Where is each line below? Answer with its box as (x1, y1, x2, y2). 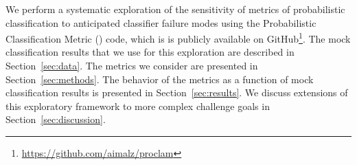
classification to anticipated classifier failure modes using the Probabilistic (5, 15, 316, 30)
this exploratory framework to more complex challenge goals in (5, 98, 270, 113)
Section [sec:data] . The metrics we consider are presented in (5, 58, 258, 73)
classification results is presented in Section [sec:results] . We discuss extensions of (5, 85, 348, 100)
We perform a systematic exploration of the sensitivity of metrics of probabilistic (5, 2, 345, 16)
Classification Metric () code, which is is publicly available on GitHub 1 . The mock (5, 30, 351, 45)
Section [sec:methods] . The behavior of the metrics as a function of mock (5, 71, 314, 86)
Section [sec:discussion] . (5, 112, 106, 126)
